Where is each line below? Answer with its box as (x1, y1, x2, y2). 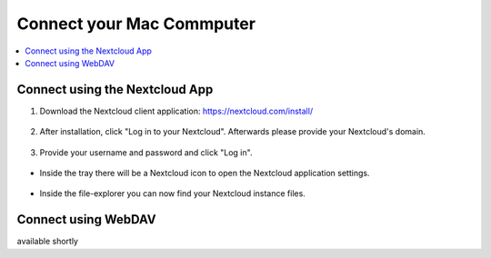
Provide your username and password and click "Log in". (39, 146, 253, 158)
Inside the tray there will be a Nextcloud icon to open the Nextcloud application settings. (39, 168, 370, 179)
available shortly (16, 236, 79, 247)
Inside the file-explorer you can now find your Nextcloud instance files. (39, 188, 306, 199)
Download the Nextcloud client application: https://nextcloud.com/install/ (39, 105, 314, 116)
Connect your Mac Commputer (16, 14, 256, 34)
